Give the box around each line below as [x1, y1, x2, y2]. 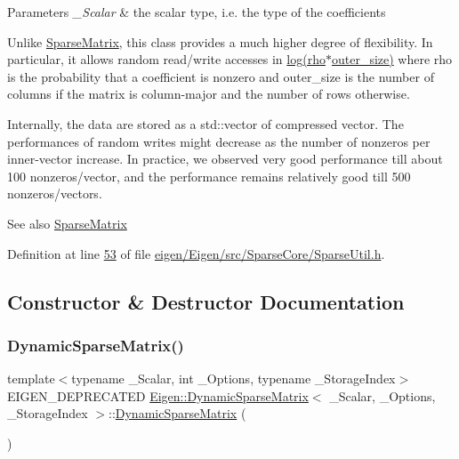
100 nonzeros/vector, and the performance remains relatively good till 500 [7, 166, 411, 185]
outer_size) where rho [331, 50, 453, 68]
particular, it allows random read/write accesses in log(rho [7, 50, 326, 68]
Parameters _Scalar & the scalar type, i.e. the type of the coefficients [7, 3, 386, 20]
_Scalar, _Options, [329, 386, 436, 405]
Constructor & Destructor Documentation [7, 287, 405, 315]
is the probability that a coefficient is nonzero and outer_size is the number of [7, 67, 434, 85]
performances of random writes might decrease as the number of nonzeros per [7, 132, 431, 150]
